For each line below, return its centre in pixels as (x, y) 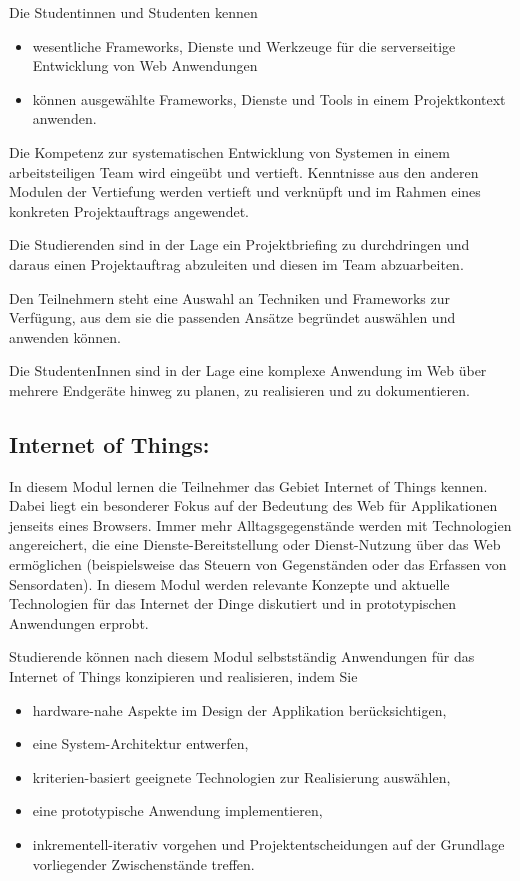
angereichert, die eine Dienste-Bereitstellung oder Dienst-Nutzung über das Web (255, 544)
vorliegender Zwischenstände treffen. (143, 863)
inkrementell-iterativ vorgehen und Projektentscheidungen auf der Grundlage (268, 844)
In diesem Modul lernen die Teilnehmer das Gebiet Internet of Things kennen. (248, 485)
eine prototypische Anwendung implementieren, (177, 810)
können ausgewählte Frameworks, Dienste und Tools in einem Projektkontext (269, 98)
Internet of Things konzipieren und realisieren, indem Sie (183, 676)
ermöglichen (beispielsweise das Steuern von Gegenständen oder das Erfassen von (258, 564)
